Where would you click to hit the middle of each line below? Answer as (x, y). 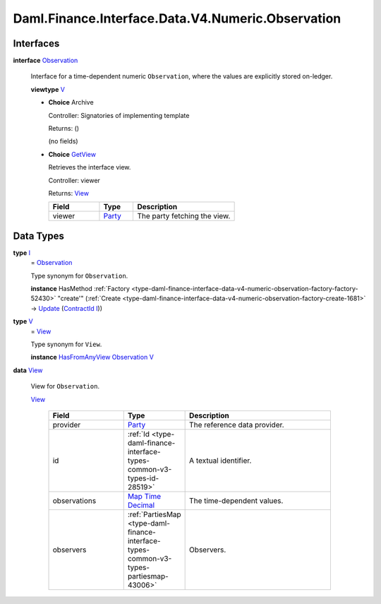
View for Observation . (65, 386)
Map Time (144, 496)
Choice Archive (71, 102)
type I (22, 253)
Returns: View (69, 193)
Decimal (141, 505)
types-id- (143, 478)
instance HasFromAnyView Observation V (92, 357)
